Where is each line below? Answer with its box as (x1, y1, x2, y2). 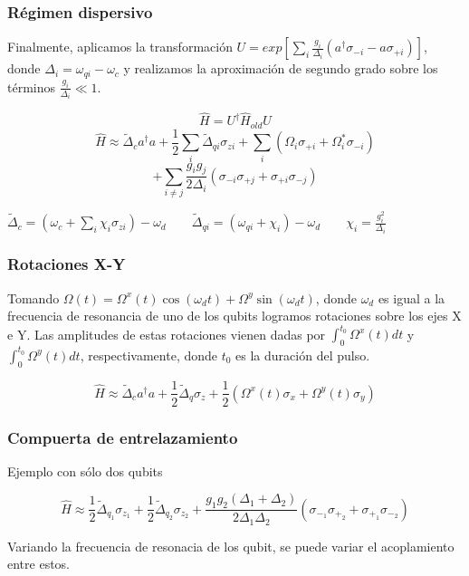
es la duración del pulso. (235, 345, 370, 364)
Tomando (7, 288, 60, 307)
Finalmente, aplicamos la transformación (7, 37, 233, 56)
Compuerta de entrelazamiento (7, 426, 238, 448)
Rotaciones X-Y (7, 253, 126, 275)
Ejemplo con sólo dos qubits (7, 461, 163, 480)
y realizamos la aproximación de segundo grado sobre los (123, 59, 438, 78)
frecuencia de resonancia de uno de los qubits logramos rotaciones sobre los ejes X (7, 306, 462, 325)
